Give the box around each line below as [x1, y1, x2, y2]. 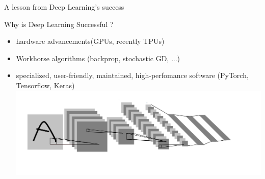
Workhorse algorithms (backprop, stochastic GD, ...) [16, 53, 180, 63]
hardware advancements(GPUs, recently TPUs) [16, 36, 165, 46]
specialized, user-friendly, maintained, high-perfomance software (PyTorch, [16, 70, 249, 81]
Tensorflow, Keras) [16, 80, 75, 90]
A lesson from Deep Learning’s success [4, 2, 124, 12]
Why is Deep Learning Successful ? [4, 18, 114, 29]
